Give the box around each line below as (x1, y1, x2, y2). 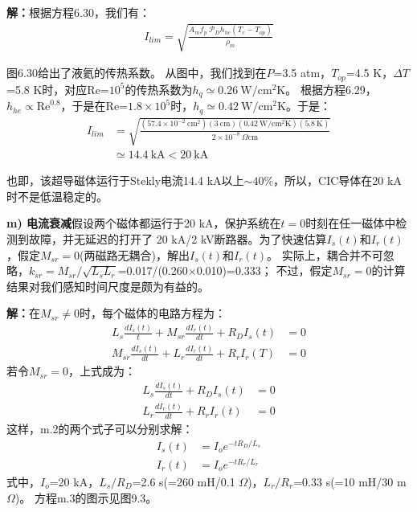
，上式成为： (68, 362, 137, 379)
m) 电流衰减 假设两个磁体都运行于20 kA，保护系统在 (6, 215, 281, 231)
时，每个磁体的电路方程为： (80, 305, 227, 322)
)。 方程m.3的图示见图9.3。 (14, 489, 157, 506)
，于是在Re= (60, 97, 129, 114)
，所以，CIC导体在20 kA (273, 172, 402, 189)
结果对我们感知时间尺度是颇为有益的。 (6, 277, 209, 294)
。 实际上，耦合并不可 (266, 246, 383, 263)
